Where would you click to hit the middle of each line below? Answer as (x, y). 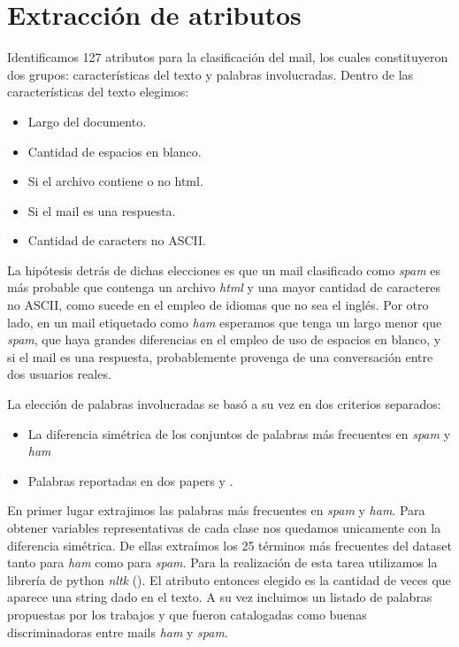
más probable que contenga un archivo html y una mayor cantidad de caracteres (224, 287)
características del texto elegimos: (98, 92)
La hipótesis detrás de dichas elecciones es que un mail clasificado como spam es (224, 270)
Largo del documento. (87, 121)
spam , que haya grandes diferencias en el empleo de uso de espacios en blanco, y (224, 339)
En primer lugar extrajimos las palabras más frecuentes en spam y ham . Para (216, 510)
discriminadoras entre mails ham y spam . (118, 632)
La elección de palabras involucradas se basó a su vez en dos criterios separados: (224, 404)
